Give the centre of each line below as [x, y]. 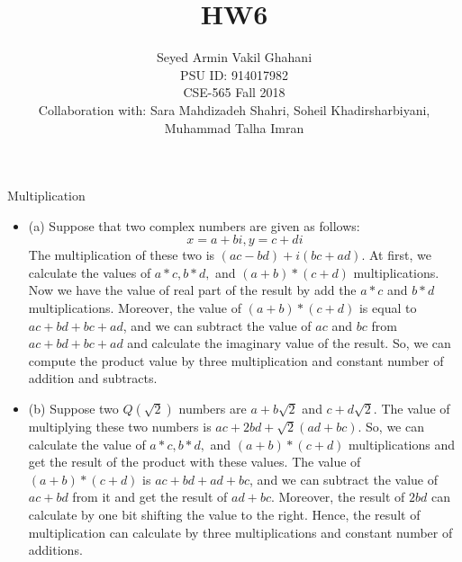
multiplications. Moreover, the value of [135, 308]
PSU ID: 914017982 [234, 74]
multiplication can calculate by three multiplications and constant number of [240, 532]
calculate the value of [87, 444]
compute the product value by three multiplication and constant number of [236, 360]
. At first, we [396, 255]
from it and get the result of [150, 497]
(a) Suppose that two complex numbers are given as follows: [194, 225]
